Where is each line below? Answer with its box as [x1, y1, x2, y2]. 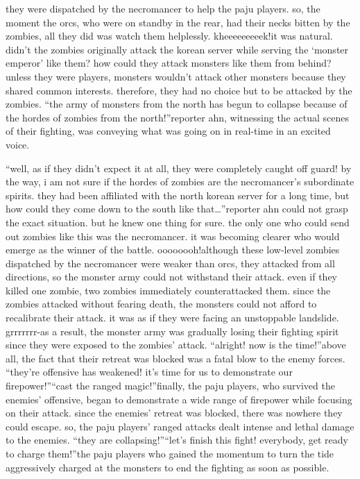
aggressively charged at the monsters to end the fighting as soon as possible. [6, 460, 329, 474]
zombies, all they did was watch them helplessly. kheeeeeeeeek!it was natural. [6, 28, 333, 43]
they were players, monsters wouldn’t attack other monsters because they [34, 69, 346, 83]
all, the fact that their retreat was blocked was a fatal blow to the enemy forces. [6, 351, 345, 365]
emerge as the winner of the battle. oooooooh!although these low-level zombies [6, 242, 340, 257]
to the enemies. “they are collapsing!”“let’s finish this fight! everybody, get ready [6, 432, 349, 447]
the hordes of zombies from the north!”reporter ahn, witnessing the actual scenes [6, 110, 349, 124]
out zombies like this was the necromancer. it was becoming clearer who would [6, 228, 340, 243]
